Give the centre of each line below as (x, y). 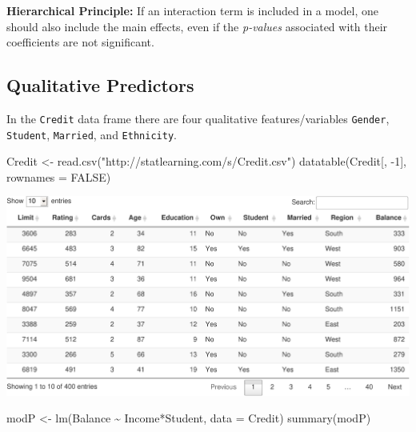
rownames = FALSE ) (59, 176)
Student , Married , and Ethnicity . (92, 134)
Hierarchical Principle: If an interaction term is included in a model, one (193, 10)
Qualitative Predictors (100, 85)
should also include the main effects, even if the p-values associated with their (197, 26)
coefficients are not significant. (80, 42)
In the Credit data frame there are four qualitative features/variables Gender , (198, 118)
